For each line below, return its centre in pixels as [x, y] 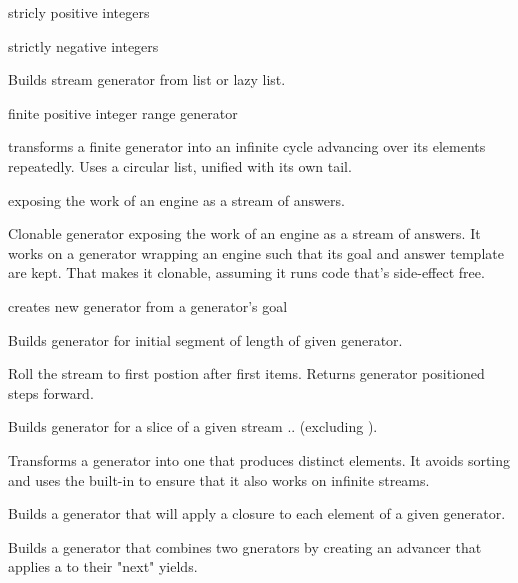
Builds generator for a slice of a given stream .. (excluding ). [193, 426]
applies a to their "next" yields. [103, 566]
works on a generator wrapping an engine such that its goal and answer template [256, 252]
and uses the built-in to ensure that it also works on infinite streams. [219, 479]
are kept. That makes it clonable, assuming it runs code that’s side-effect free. [246, 272]
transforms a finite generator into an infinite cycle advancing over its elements [247, 146]
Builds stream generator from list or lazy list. [147, 79]
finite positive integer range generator [123, 112]
